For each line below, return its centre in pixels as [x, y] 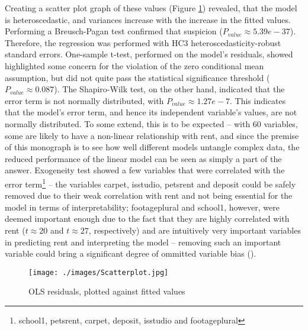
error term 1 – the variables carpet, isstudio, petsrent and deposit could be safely [150, 183]
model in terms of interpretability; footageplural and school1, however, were [142, 207]
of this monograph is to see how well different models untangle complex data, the [152, 147]
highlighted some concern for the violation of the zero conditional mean [134, 65]
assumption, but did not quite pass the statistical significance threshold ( [137, 77]
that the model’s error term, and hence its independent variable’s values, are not [151, 112]
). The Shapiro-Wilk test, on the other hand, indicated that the [169, 89]
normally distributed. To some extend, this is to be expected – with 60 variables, [151, 123]
